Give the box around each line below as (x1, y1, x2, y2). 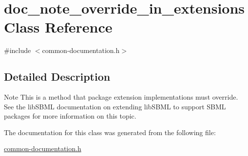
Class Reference (4, 17, 113, 37)
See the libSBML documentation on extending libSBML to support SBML (4, 101, 226, 111)
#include (4, 45, 31, 55)
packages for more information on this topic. (4, 111, 136, 121)
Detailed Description (4, 69, 111, 84)
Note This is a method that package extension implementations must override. (4, 92, 238, 102)
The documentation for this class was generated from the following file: (4, 127, 216, 137)
